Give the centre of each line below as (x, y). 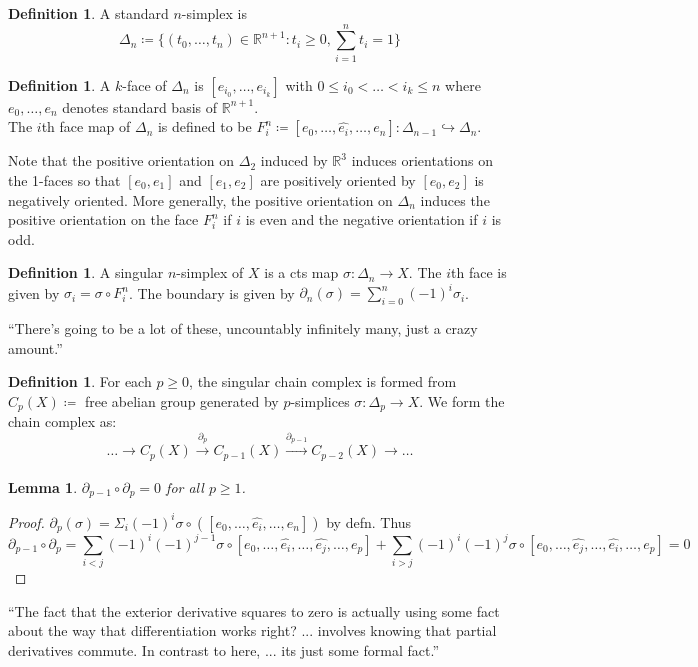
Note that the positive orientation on (121, 160)
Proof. (26, 521)
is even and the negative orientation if (361, 219)
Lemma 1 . (43, 486)
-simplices (320, 400)
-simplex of (210, 272)
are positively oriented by (338, 179)
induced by (294, 160)
